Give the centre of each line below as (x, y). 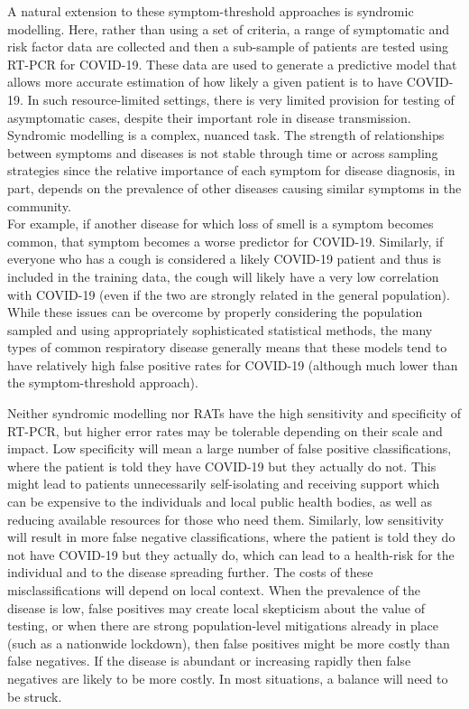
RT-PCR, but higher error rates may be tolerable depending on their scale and (225, 430)
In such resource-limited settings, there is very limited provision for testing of (241, 99)
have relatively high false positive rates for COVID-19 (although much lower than (233, 364)
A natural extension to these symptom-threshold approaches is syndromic (211, 11)
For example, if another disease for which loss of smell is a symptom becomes (221, 224)
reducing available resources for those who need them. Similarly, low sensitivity (225, 519)
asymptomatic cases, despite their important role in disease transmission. (209, 117)
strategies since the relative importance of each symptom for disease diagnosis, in (231, 170)
